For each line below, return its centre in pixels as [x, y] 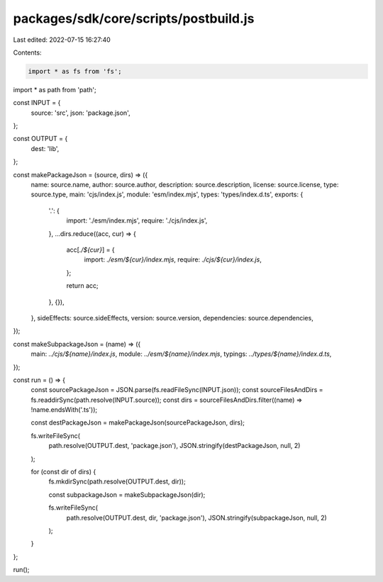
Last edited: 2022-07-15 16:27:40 [62, 40]
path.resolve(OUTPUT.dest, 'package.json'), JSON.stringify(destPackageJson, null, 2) [174, 446]
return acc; [82, 286]
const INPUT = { [37, 103]
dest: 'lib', [45, 148]
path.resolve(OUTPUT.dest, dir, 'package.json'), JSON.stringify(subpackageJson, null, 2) [197, 517]
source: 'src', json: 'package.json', [81, 113]
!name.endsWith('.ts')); [64, 410]
